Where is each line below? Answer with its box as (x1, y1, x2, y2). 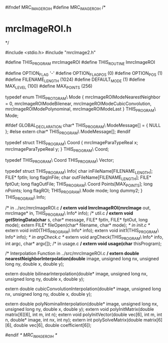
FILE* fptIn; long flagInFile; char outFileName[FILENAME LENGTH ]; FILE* (5, 174, 151, 182)
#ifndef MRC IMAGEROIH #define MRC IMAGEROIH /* (5, 5, 106, 12)
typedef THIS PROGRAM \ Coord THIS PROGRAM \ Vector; (5, 157, 114, 164)
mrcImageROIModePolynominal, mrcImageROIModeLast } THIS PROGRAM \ (5, 105, 156, 113)
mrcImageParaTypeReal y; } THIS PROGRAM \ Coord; (5, 146, 109, 153)
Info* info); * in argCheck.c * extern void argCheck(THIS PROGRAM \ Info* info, (5, 234, 163, 241)
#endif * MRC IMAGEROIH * (5, 331, 58, 339)
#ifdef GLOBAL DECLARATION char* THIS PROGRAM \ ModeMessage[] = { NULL (5, 122, 161, 130)
